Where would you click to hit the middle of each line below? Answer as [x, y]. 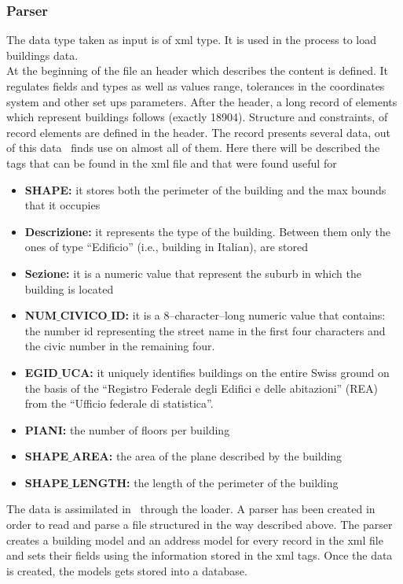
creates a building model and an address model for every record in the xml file [195, 540]
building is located [69, 288]
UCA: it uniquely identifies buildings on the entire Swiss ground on [225, 372]
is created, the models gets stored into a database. [127, 570]
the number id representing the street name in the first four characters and [205, 330]
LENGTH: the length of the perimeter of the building [205, 482]
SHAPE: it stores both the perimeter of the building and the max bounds [205, 189]
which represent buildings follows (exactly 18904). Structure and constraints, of [197, 117]
